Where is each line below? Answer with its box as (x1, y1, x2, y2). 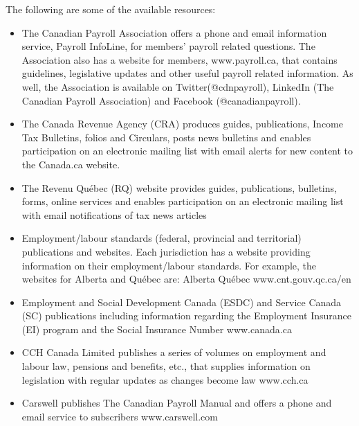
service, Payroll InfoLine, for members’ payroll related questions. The (21, 39, 315, 53)
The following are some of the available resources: (6, 2, 216, 16)
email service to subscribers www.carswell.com (21, 409, 219, 423)
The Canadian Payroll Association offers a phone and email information (21, 25, 327, 39)
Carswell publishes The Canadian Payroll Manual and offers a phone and (21, 396, 332, 410)
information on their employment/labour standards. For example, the (21, 258, 317, 272)
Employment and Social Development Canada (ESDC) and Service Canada (21, 294, 342, 309)
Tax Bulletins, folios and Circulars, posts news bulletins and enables (21, 130, 311, 144)
